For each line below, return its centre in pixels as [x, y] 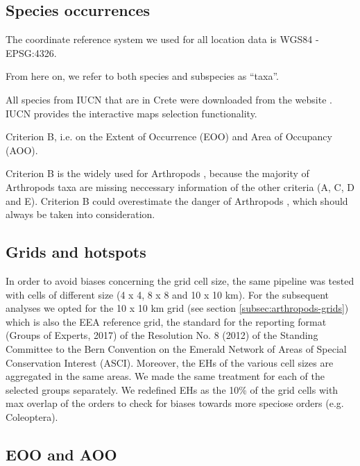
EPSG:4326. [31, 52]
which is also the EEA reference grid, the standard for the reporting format [166, 321]
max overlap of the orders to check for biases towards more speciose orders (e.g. [175, 403]
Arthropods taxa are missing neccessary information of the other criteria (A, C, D [180, 186]
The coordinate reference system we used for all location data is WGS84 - [162, 39]
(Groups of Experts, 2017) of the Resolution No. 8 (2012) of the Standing [162, 335]
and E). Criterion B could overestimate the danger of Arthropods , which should [177, 200]
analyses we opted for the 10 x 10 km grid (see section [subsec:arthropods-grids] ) [177, 308]
